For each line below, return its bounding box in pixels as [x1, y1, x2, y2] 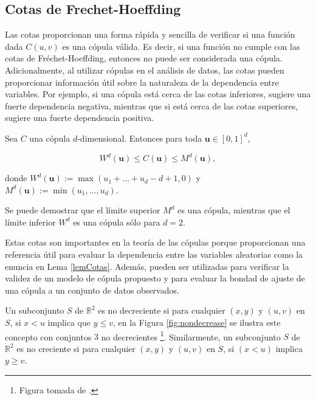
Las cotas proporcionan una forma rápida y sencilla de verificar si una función [5, 28, 295, 41]
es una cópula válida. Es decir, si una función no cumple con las [62, 40, 300, 52]
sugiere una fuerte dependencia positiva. [5, 111, 154, 124]
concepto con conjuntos [5, 330, 92, 343]
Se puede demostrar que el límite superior [5, 204, 160, 216]
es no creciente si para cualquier [16, 342, 136, 354]
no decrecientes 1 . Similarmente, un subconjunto [101, 328, 281, 343]
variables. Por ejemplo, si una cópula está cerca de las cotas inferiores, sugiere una [5, 88, 311, 100]
